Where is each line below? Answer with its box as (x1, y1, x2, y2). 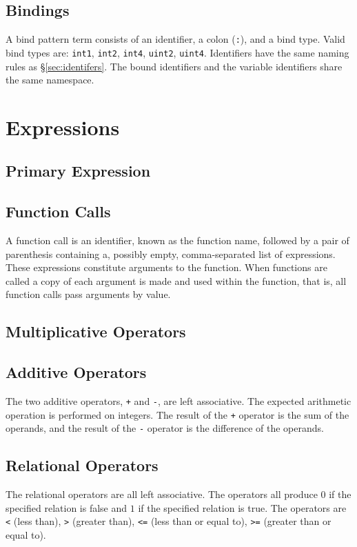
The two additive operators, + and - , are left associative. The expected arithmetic (6, 394, 351, 408)
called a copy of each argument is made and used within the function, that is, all (6, 273, 347, 288)
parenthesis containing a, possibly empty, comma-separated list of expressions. (6, 246, 336, 261)
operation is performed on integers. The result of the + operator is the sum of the (6, 407, 349, 421)
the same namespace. (6, 72, 94, 87)
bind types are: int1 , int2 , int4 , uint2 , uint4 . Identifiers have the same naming (6, 45, 349, 59)
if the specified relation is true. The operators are (138, 500, 347, 515)
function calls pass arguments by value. (6, 287, 171, 301)
